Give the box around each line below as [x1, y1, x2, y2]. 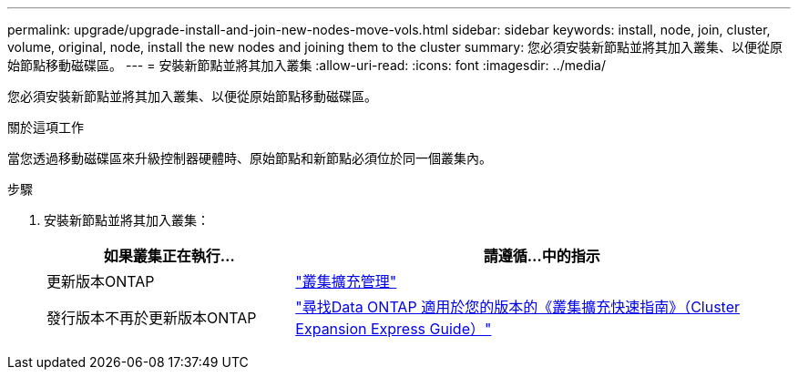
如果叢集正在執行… [103, 247, 235, 265]
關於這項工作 [7, 119, 84, 135]
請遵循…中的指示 [483, 247, 600, 265]
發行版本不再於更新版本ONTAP [46, 309, 257, 327]
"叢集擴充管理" [295, 272, 397, 290]
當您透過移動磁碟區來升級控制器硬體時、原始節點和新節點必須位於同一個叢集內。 [7, 150, 492, 166]
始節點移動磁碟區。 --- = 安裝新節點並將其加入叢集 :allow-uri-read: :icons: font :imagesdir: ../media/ [7, 57, 607, 73]
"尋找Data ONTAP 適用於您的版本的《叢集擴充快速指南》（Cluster [295, 298, 741, 316]
